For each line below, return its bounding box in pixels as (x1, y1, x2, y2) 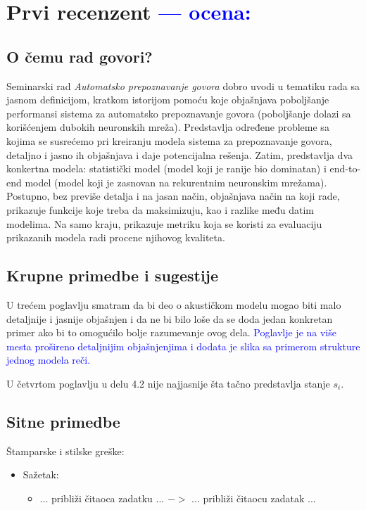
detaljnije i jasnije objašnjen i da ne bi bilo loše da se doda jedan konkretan (6, 311, 333, 326)
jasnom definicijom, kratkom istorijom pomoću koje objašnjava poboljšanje (6, 92, 329, 107)
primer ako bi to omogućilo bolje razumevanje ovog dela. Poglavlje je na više (6, 325, 336, 340)
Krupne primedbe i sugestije (6, 264, 219, 286)
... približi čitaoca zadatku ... (39, 490, 165, 505)
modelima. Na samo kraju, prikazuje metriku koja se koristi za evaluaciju (6, 216, 322, 231)
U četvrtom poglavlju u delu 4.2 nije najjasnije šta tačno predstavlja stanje (6, 376, 330, 390)
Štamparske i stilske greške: (6, 443, 125, 458)
